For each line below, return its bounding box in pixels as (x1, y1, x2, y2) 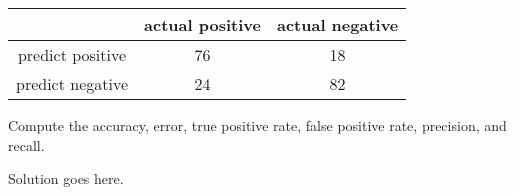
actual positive (144, 13, 261, 36)
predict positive (17, 43, 127, 66)
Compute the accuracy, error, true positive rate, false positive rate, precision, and (8, 115, 507, 135)
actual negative (276, 13, 399, 36)
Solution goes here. (8, 168, 124, 189)
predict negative (16, 72, 129, 95)
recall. (8, 134, 45, 155)
